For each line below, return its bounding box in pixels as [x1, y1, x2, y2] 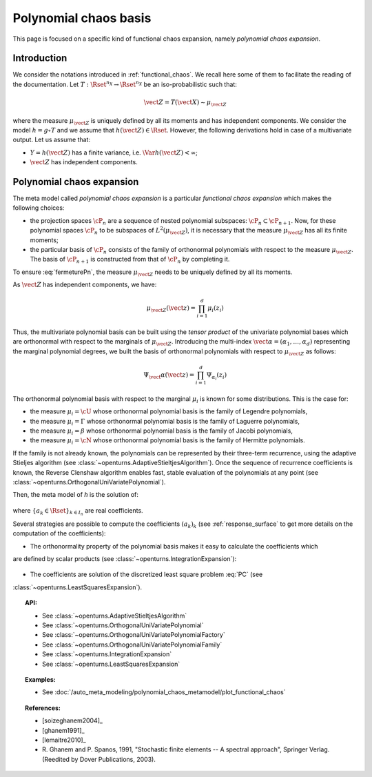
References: [25, 704, 61, 712]
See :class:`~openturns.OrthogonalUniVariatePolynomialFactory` [42, 631, 225, 639]
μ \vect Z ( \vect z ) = [146, 304, 196, 314]
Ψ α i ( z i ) [206, 371, 227, 382]
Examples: [25, 675, 56, 683]
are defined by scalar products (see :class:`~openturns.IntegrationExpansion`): [12, 555, 237, 563]
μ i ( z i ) [207, 304, 224, 314]
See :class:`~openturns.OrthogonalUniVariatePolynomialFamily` [42, 640, 223, 649]
